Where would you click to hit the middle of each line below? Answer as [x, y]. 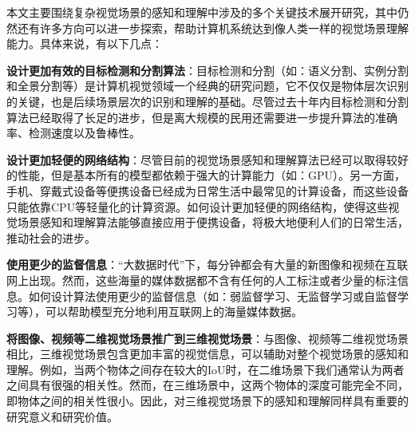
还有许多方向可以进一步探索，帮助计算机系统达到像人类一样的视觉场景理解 [213, 28]
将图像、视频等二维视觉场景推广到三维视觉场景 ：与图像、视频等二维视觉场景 [207, 338]
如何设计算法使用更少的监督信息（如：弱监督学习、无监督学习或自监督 [213, 296]
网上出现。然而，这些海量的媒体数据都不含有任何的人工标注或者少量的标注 [202, 280]
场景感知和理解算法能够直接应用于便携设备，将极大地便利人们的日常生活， [213, 222]
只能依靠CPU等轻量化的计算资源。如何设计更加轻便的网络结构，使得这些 [198, 206]
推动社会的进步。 [51, 237]
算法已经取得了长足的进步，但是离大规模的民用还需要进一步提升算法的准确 [202, 117]
